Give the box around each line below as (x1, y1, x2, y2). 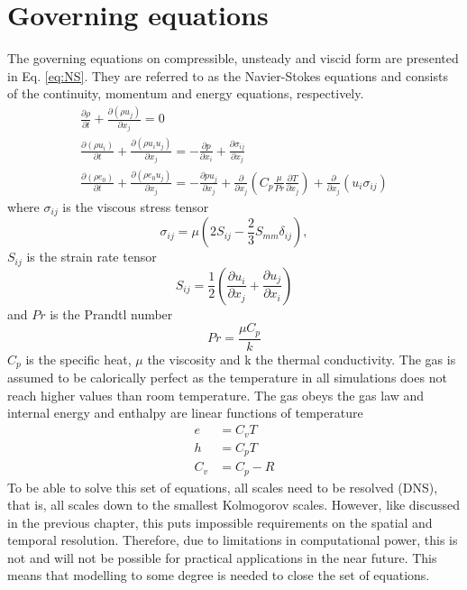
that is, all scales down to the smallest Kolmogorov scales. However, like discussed (7, 495, 461, 514)
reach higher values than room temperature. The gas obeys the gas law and (7, 385, 425, 404)
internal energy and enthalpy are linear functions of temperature (7, 403, 363, 422)
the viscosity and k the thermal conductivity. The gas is (147, 349, 456, 368)
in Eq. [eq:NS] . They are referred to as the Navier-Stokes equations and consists (7, 66, 448, 85)
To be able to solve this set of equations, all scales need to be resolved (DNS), (7, 477, 438, 496)
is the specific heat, (25, 349, 132, 368)
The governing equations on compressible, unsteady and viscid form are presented (7, 49, 459, 68)
